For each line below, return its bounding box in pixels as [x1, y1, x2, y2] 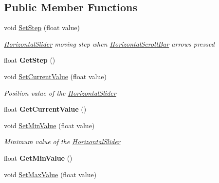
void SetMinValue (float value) [4, 120, 95, 130]
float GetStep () [4, 55, 55, 65]
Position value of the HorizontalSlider [4, 87, 116, 98]
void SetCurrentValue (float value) [4, 71, 107, 81]
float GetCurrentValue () [4, 104, 87, 114]
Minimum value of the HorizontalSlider [4, 136, 121, 147]
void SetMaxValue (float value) [4, 169, 97, 179]
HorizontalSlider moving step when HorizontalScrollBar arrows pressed [4, 38, 215, 49]
